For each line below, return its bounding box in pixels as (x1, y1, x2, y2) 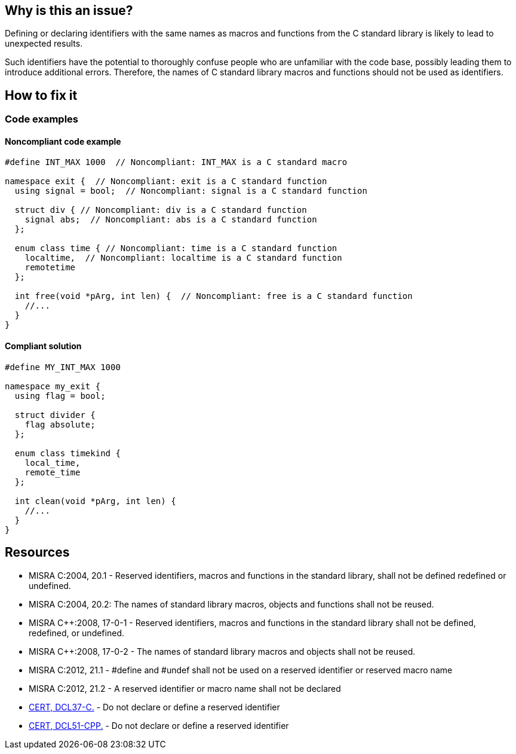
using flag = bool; (14, 390, 106, 401)
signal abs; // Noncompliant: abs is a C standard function (24, 215, 317, 225)
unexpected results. (5, 38, 83, 49)
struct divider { (14, 410, 96, 420)
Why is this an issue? (5, 3, 133, 18)
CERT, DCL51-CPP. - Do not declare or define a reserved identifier (29, 720, 289, 731)
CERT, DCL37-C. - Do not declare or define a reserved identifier (29, 701, 280, 712)
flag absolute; (24, 419, 96, 429)
